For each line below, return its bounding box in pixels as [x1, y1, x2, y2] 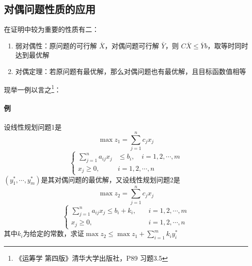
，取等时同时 [207, 40, 248, 50]
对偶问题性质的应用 [4, 1, 95, 16]
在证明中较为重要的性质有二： [4, 24, 99, 34]
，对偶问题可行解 [105, 40, 159, 50]
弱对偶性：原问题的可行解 [15, 40, 97, 50]
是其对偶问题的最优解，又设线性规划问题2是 [41, 174, 180, 184]
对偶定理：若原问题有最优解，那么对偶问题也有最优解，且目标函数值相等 [15, 66, 246, 76]
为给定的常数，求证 [23, 228, 84, 238]
